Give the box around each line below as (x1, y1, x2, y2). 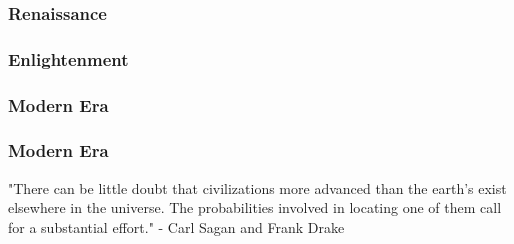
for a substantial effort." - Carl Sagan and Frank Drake (8, 216, 345, 237)
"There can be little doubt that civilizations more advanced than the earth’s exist (8, 177, 507, 198)
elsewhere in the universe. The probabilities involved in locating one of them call (8, 197, 502, 218)
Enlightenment (8, 46, 129, 71)
